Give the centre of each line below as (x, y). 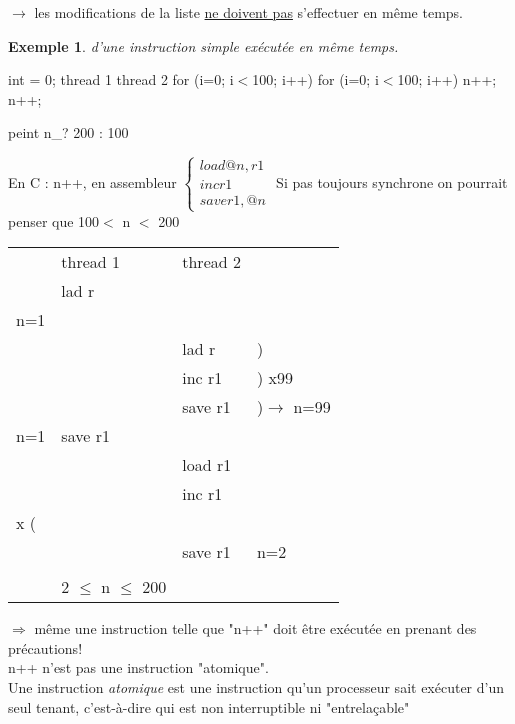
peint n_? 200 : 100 (68, 132)
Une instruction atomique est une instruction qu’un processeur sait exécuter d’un (256, 686)
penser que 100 (54, 220)
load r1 (207, 465)
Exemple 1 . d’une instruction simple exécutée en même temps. (203, 45)
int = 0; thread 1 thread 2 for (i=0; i (121, 79)
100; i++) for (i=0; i (315, 79)
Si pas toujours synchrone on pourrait (392, 181)
